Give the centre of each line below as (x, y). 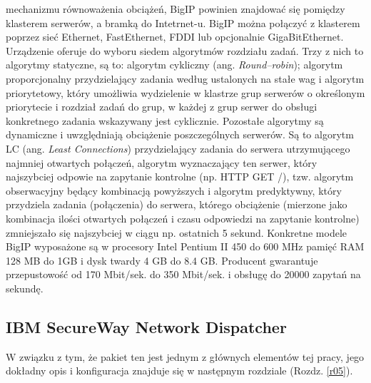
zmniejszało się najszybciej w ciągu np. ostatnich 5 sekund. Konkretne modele (177, 232)
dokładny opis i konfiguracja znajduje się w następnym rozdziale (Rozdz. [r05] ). (179, 371)
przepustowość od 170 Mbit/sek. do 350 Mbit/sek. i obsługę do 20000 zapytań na (183, 274)
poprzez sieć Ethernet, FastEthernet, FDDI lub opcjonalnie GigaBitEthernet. (175, 37)
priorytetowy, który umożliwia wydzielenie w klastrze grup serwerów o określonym (185, 92)
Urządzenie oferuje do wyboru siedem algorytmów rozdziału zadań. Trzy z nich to (185, 50)
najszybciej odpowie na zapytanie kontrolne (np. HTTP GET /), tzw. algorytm (180, 177)
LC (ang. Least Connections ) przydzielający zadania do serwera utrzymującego (178, 148)
